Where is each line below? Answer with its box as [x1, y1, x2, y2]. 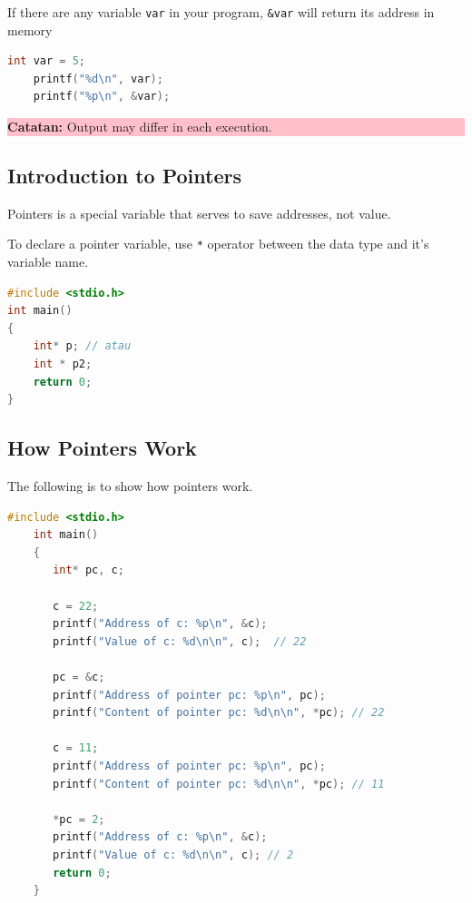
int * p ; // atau [33, 339, 132, 353]
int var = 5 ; [7, 54, 85, 68]
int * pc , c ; [53, 564, 124, 577]
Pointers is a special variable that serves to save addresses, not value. [7, 203, 391, 222]
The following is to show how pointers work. [7, 476, 253, 496]
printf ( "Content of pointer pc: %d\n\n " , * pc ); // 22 [53, 706, 385, 720]
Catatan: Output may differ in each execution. [7, 117, 272, 136]
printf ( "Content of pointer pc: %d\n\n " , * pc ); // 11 [53, 777, 385, 790]
